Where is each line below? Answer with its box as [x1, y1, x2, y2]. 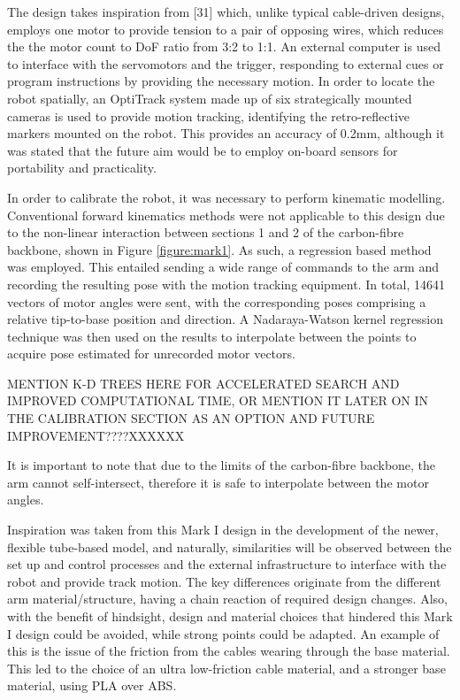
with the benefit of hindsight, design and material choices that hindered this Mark [7, 607, 453, 625]
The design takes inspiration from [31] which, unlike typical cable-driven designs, [7, 3, 445, 20]
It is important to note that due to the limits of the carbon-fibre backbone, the [7, 456, 436, 474]
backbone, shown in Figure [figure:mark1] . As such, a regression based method [7, 240, 432, 258]
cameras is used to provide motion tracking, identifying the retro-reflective [7, 106, 410, 125]
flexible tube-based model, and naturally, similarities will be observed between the [7, 537, 452, 556]
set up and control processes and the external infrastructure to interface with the [7, 555, 447, 573]
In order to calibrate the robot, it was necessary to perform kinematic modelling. [7, 188, 446, 206]
